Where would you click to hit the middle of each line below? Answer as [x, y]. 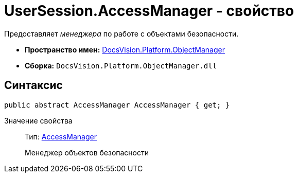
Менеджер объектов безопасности [87, 152]
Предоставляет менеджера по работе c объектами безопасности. [121, 33]
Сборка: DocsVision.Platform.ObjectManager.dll [121, 65]
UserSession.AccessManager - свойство [149, 11]
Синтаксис [33, 85]
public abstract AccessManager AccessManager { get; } [117, 105]
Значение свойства [38, 120]
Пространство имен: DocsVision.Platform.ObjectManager [125, 49]
